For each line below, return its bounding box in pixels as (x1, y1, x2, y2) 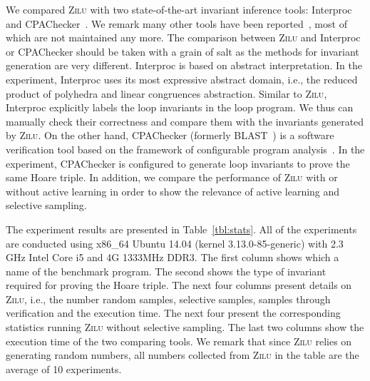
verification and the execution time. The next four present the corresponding (6, 305, 341, 320)
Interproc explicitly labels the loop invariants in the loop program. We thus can (6, 100, 354, 115)
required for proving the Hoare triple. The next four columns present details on (6, 278, 352, 293)
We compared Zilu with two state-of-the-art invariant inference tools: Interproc (6, 2, 352, 16)
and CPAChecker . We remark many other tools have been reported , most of (6, 16, 347, 31)
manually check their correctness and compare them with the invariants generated (6, 113, 364, 128)
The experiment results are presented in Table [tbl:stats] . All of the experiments (6, 221, 357, 236)
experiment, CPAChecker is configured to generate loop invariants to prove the (6, 156, 350, 171)
